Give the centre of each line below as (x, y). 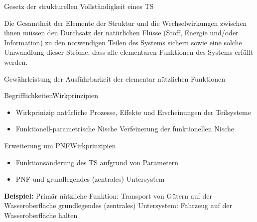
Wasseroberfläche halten (41, 215)
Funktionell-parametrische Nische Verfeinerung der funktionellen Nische (125, 129)
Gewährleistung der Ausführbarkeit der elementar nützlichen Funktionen (115, 78)
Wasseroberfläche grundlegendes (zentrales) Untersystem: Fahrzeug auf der (118, 205)
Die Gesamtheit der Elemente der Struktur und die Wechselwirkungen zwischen (126, 23)
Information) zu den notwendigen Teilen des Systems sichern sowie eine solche (123, 42)
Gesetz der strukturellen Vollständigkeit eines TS (79, 6)
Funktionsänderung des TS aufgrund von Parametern (97, 162)
